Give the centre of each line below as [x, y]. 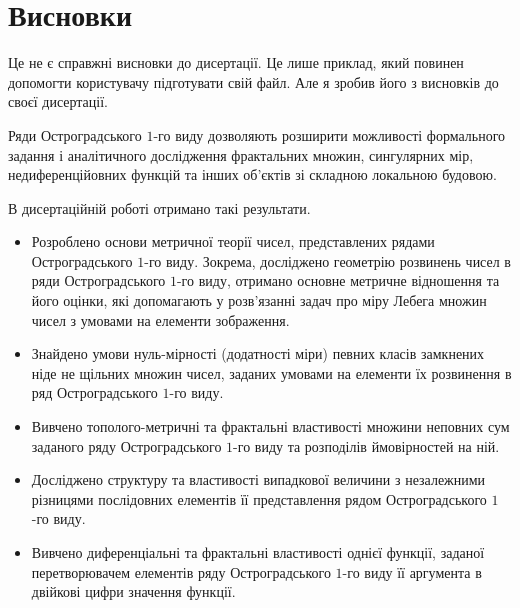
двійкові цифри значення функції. [133, 591]
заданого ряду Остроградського [126, 445]
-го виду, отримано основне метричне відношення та [338, 280]
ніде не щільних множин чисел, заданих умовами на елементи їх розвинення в [271, 372]
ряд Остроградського [94, 392]
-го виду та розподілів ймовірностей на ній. [366, 445]
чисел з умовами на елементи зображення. [160, 319]
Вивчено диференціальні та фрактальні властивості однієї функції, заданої [258, 552]
